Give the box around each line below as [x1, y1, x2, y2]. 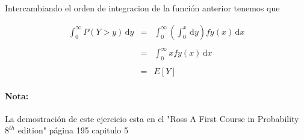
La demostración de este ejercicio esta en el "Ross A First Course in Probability [5, 112, 299, 124]
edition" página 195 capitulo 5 [17, 124, 129, 136]
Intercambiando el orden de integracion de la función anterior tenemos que [5, 2, 280, 14]
